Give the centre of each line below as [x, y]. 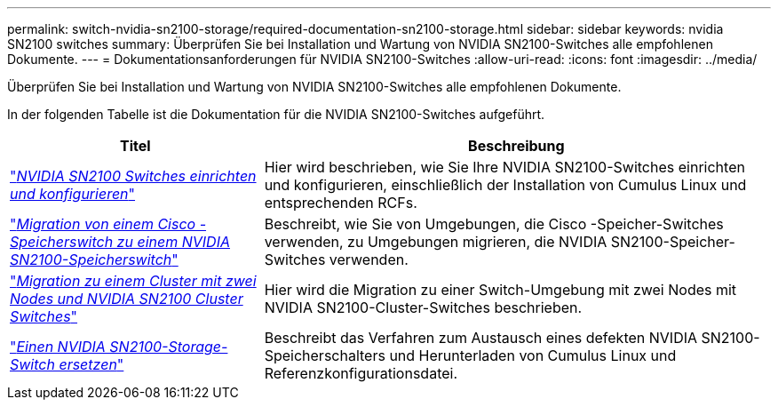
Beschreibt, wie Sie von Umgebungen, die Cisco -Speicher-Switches [494, 224]
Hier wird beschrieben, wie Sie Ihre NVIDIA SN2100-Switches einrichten [504, 167]
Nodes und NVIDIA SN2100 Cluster [127, 299]
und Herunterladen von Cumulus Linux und [533, 355]
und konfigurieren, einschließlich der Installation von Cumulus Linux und [505, 185]
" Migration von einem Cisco [103, 224]
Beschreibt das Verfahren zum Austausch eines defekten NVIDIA [481, 338]
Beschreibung [516, 146]
